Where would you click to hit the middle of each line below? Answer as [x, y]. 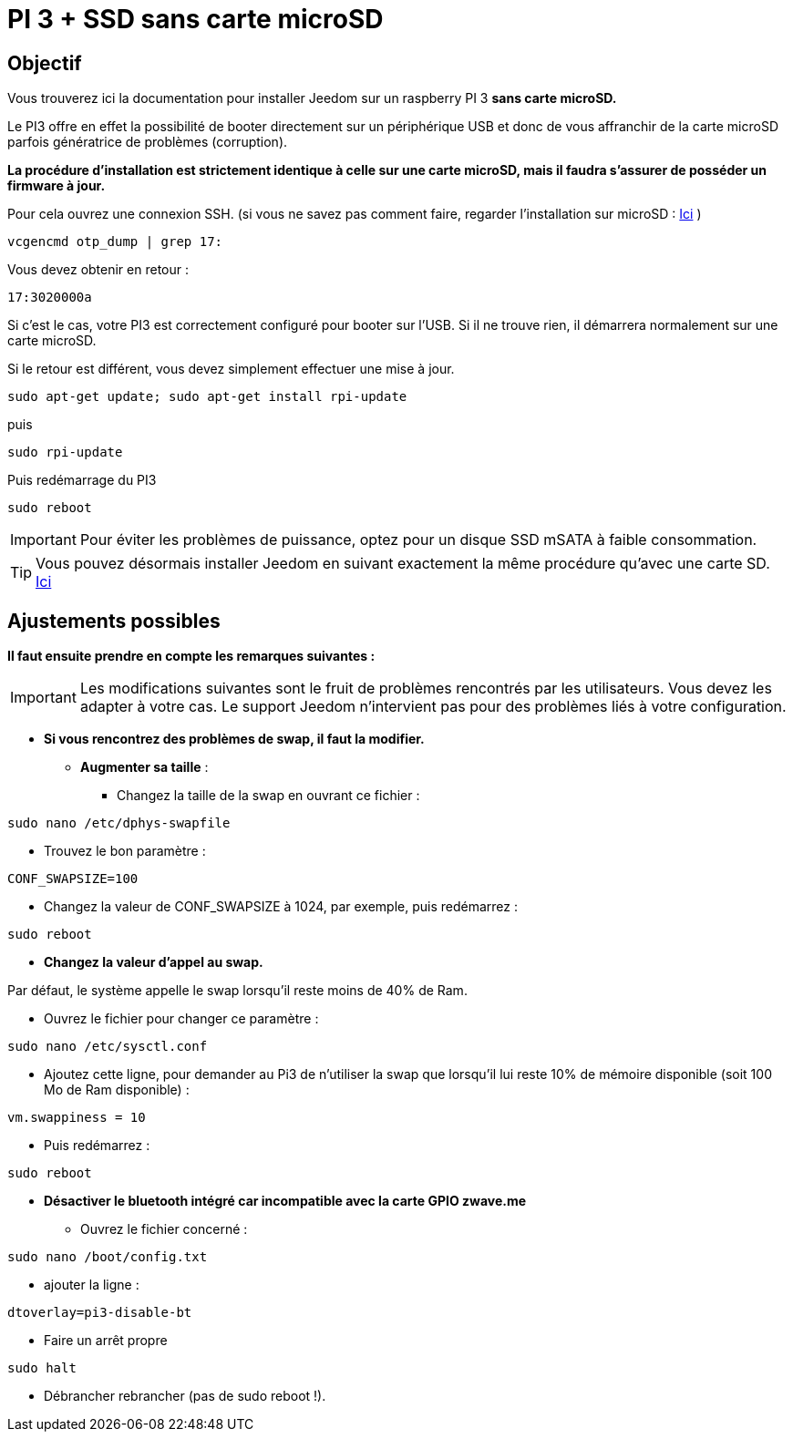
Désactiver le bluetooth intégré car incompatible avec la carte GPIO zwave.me [285, 1201]
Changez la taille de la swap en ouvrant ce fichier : [268, 796]
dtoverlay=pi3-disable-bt [100, 1313]
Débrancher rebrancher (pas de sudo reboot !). [185, 1396]
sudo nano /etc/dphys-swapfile [119, 823]
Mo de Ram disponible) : [117, 1090]
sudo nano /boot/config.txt [108, 1257]
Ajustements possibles [114, 621]
